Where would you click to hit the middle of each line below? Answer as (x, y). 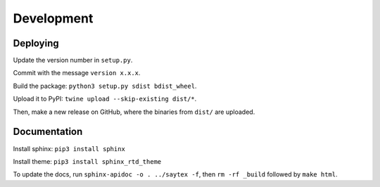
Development (53, 18)
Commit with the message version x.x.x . (77, 73)
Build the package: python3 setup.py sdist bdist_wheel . (105, 86)
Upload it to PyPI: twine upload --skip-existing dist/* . (105, 99)
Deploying (36, 43)
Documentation (48, 132)
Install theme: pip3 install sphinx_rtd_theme (87, 161)
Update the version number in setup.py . (73, 60)
